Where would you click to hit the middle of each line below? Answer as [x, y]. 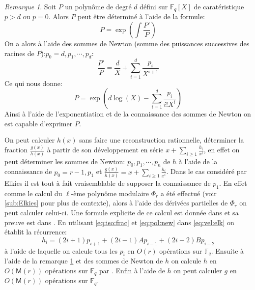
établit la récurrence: [36, 232]
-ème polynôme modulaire [110, 193]
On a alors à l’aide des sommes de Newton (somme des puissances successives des [127, 43]
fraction [16, 150]
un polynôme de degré [98, 6]
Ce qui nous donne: [33, 83]
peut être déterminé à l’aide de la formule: [141, 16]
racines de [19, 53]
